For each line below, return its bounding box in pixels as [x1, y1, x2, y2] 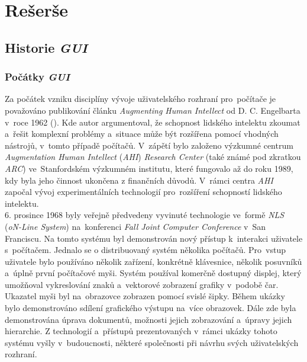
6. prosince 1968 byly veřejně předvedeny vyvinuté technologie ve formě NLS [5, 209, 285, 221]
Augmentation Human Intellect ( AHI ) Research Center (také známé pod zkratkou [5, 150, 301, 163]
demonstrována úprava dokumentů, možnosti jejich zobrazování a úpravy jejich [5, 313, 292, 325]
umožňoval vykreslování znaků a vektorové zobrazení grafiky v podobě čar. [5, 278, 279, 290]
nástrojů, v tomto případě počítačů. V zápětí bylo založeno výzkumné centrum [5, 139, 293, 151]
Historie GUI [5, 38, 88, 56]
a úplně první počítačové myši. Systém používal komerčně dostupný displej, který [5, 267, 302, 279]
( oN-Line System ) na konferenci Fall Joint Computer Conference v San [5, 220, 266, 232]
